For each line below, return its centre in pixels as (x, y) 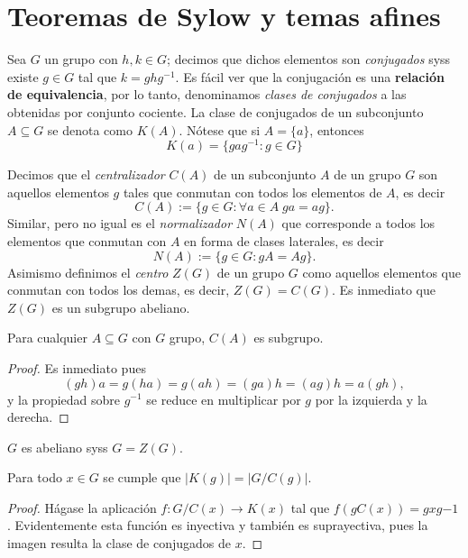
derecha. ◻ (38, 417)
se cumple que (142, 477)
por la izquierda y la (371, 399)
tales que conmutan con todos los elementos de (252, 192)
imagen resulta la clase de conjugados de (119, 543)
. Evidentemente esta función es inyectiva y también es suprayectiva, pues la (218, 525)
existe (23, 76)
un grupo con (81, 59)
